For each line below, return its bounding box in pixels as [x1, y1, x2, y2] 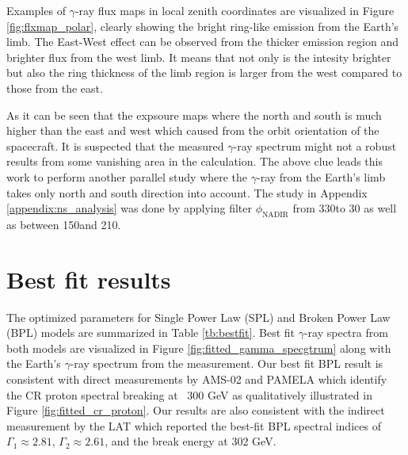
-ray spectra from [303, 324, 388, 341]
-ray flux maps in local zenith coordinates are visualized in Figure [74, 2, 395, 18]
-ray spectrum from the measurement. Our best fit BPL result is [70, 355, 383, 372]
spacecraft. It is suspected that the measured [6, 137, 224, 154]
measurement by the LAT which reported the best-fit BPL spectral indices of [6, 417, 381, 434]
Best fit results [6, 262, 171, 295]
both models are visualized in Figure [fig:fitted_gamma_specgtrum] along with [6, 339, 391, 356]
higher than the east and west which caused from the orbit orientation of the [6, 122, 379, 139]
